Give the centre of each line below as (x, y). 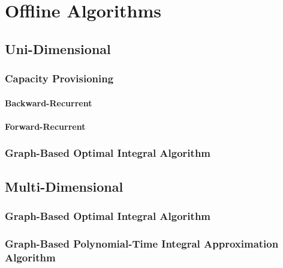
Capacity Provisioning (59, 78)
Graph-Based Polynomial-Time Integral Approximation (142, 243)
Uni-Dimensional (58, 48)
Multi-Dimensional (64, 186)
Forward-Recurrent (45, 126)
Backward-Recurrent (49, 102)
